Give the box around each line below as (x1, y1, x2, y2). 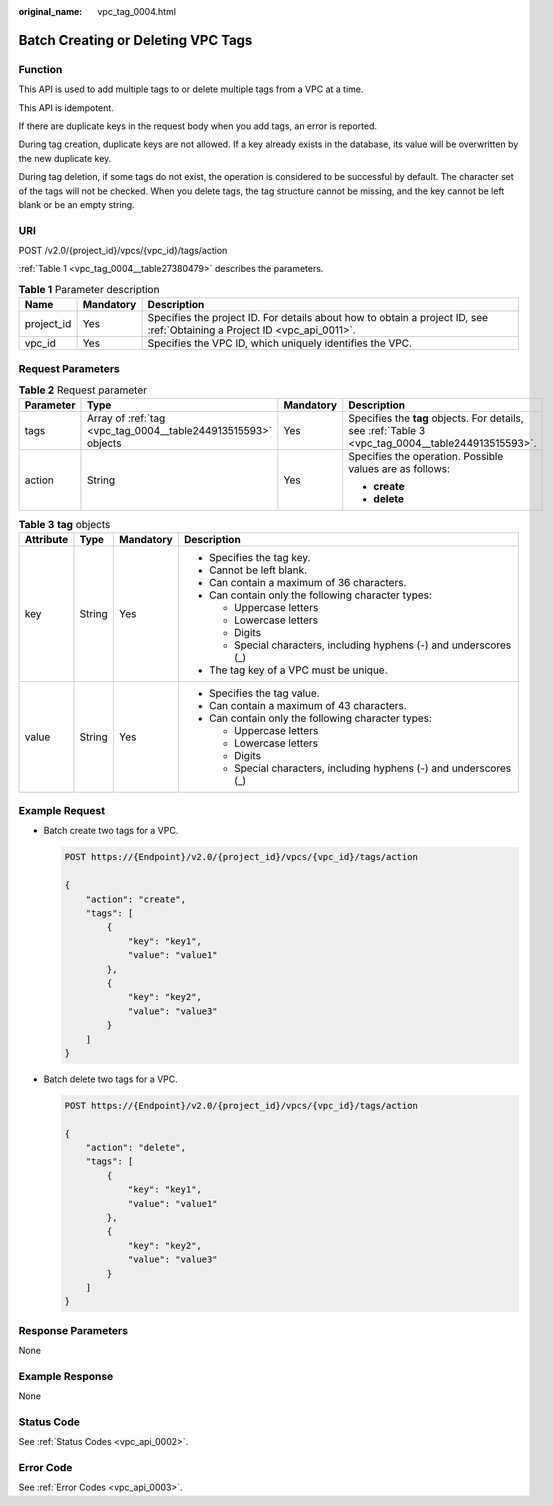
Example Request (18, 804, 105, 818)
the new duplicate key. (18, 152, 112, 164)
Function (18, 62, 63, 76)
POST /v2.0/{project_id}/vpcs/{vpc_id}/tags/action (18, 245, 228, 257)
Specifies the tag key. (208, 550, 311, 564)
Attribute (24, 532, 69, 546)
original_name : (18, 6, 83, 17)
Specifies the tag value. (208, 686, 320, 700)
